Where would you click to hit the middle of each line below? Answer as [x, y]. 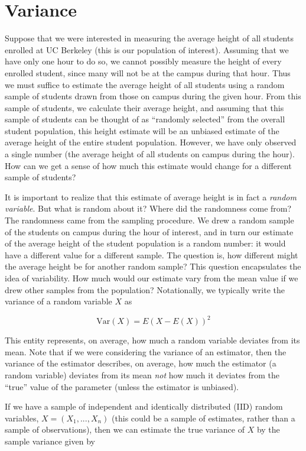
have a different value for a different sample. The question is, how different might [152, 254]
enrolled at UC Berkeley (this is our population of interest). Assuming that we [147, 49]
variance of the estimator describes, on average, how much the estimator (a [141, 363]
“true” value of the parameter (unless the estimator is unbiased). [122, 386]
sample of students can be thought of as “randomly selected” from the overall [145, 119]
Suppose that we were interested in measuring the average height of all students [149, 38]
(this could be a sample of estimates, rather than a [204, 418]
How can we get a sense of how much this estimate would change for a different [148, 165]
